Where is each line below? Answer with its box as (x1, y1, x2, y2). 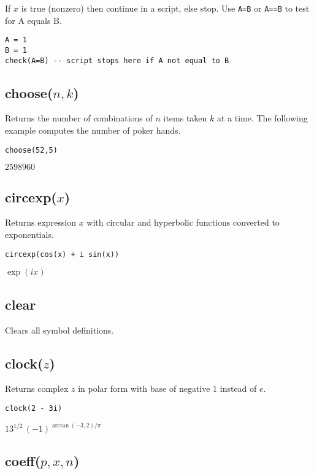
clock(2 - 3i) (5, 403, 63, 413)
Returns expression (5, 216, 77, 229)
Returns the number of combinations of (5, 112, 153, 124)
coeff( (5, 451, 41, 470)
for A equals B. (5, 13, 62, 26)
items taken (163, 112, 207, 124)
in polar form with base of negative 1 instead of (78, 382, 257, 395)
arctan (52, 422, 69, 429)
